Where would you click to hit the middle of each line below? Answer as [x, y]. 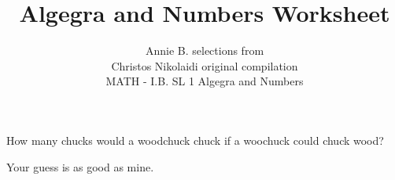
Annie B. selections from [205, 50]
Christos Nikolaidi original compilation [205, 65]
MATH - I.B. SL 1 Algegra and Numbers [205, 81]
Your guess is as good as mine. [80, 166]
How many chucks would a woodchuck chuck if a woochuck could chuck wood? [195, 140]
